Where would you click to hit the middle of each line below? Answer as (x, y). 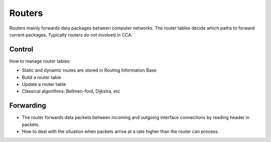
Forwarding (28, 106)
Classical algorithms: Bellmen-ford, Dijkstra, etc (71, 91)
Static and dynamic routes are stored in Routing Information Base (89, 70)
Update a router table (44, 84)
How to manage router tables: (40, 61)
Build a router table (41, 77)
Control (21, 49)
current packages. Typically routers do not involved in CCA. (71, 34)
